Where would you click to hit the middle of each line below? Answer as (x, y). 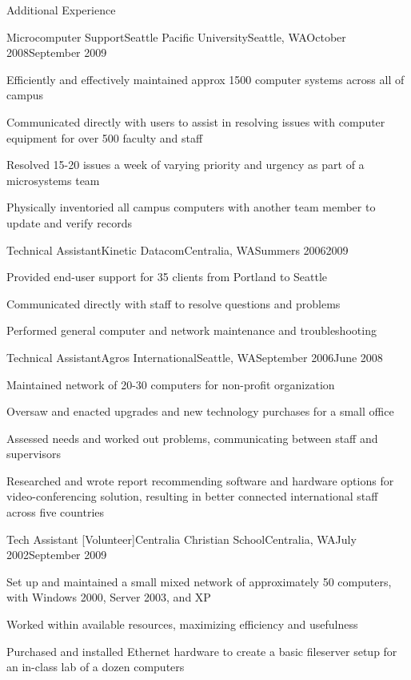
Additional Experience (61, 10)
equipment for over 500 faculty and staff (105, 137)
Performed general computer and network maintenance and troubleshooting (192, 330)
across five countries (56, 512)
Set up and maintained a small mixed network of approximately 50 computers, (199, 581)
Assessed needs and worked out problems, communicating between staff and (192, 438)
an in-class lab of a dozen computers (96, 667)
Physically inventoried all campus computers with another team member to (191, 207)
